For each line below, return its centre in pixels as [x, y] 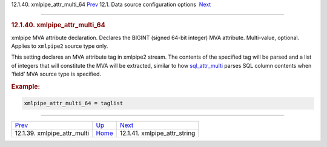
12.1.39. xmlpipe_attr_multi [52, 133]
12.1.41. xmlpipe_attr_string [157, 133]
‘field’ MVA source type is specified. [56, 74]
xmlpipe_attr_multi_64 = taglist [74, 103]
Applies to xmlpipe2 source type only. [60, 46]
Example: [26, 87]
